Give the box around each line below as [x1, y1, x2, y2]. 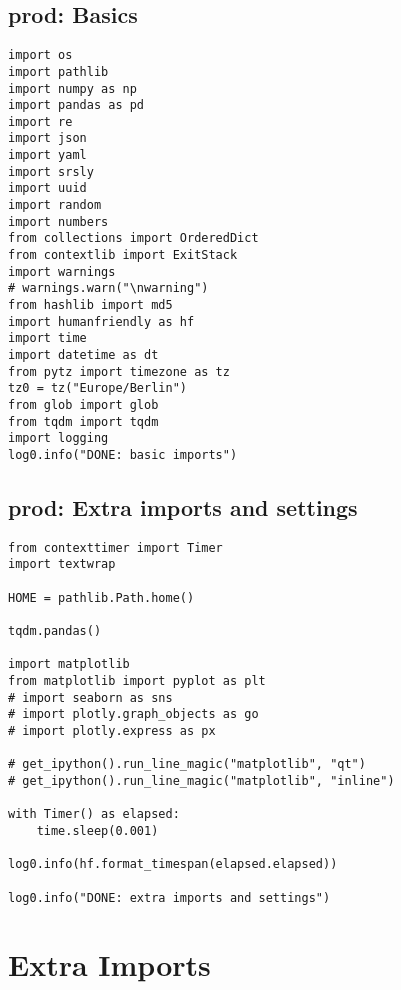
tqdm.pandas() [8, 624, 102, 639]
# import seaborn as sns [8, 690, 173, 705]
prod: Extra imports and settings [8, 492, 358, 522]
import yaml [8, 148, 87, 163]
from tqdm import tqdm [8, 414, 159, 429]
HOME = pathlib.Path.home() [8, 590, 195, 605]
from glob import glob [8, 397, 159, 412]
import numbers [8, 214, 109, 229]
